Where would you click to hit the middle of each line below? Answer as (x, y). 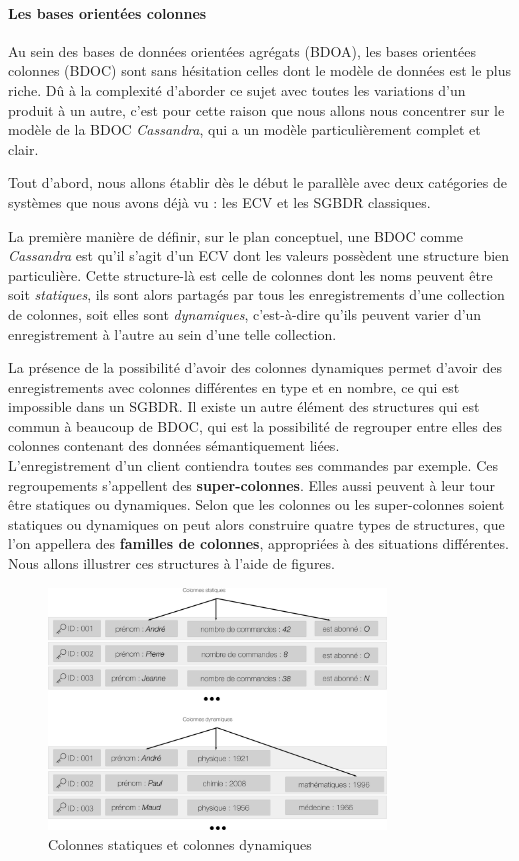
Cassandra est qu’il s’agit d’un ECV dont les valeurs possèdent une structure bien (259, 255)
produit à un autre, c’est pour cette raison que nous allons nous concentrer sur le (256, 109)
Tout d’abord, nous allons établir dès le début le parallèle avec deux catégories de (258, 182)
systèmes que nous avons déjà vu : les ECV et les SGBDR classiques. (219, 201)
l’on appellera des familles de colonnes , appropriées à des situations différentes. (258, 543)
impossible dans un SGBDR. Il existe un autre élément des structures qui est (244, 406)
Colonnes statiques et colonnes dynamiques (180, 843)
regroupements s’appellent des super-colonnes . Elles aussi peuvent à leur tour (251, 484)
